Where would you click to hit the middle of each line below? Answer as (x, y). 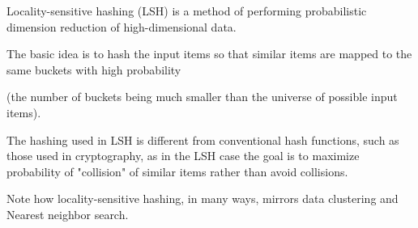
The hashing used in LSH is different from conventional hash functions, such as (203, 139)
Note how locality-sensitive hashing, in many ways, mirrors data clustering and (203, 198)
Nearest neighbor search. (68, 214)
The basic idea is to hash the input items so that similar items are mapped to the (209, 54)
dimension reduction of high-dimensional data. (122, 26)
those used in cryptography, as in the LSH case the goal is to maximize (183, 156)
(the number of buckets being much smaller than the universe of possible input (202, 97)
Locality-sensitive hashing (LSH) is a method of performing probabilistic (187, 11)
